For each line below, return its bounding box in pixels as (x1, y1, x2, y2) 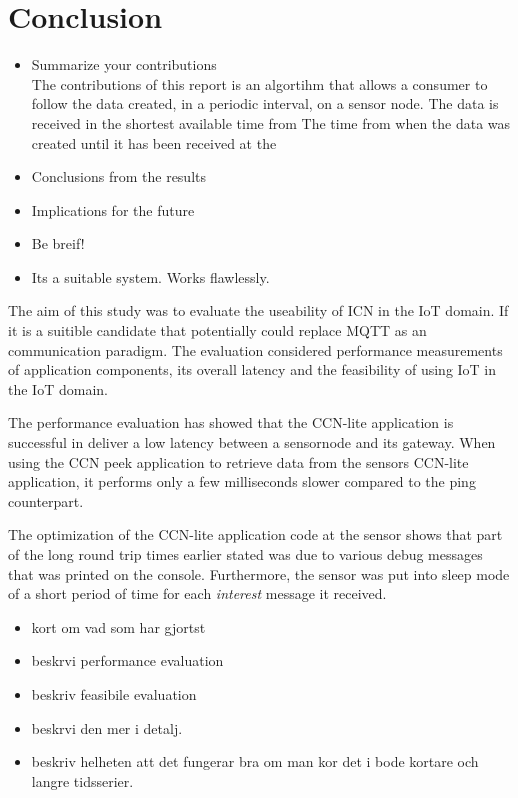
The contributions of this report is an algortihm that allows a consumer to (31, 73, 488, 94)
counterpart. (8, 490, 84, 511)
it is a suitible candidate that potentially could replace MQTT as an (8, 320, 427, 341)
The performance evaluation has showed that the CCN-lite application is (8, 412, 454, 433)
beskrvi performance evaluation (31, 650, 224, 671)
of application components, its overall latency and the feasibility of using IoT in (8, 359, 497, 380)
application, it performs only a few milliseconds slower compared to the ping (8, 471, 476, 492)
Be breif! (31, 233, 85, 254)
